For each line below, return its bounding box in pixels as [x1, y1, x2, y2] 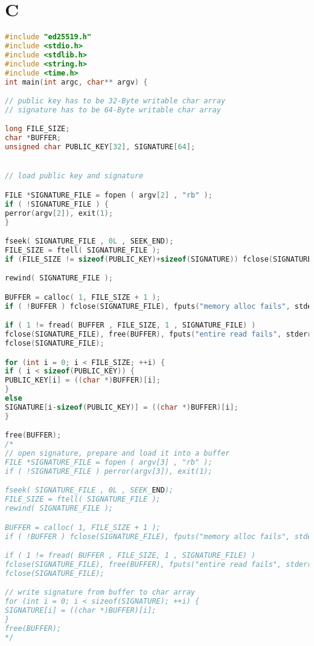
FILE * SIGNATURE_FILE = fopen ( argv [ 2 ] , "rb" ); [5, 190, 213, 199]
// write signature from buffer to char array [5, 588, 195, 597]
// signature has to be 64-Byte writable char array [5, 105, 221, 114]
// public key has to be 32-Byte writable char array [5, 97, 226, 106]
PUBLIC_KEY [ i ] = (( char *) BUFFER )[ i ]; [5, 376, 161, 385]
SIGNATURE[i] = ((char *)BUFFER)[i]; [5, 606, 156, 615]
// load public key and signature [5, 172, 144, 181]
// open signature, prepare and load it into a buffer [5, 449, 230, 458]
